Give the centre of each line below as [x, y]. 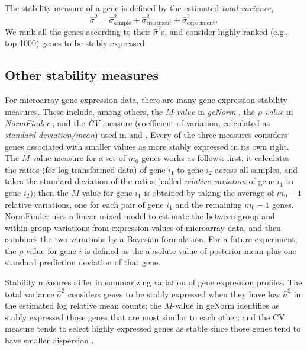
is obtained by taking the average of [209, 192]
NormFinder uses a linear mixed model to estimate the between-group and [140, 216]
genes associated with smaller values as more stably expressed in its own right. [147, 146]
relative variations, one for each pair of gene [84, 204]
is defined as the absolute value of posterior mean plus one [190, 250]
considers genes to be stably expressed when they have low [174, 293]
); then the [49, 192]
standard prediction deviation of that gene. [83, 262]
